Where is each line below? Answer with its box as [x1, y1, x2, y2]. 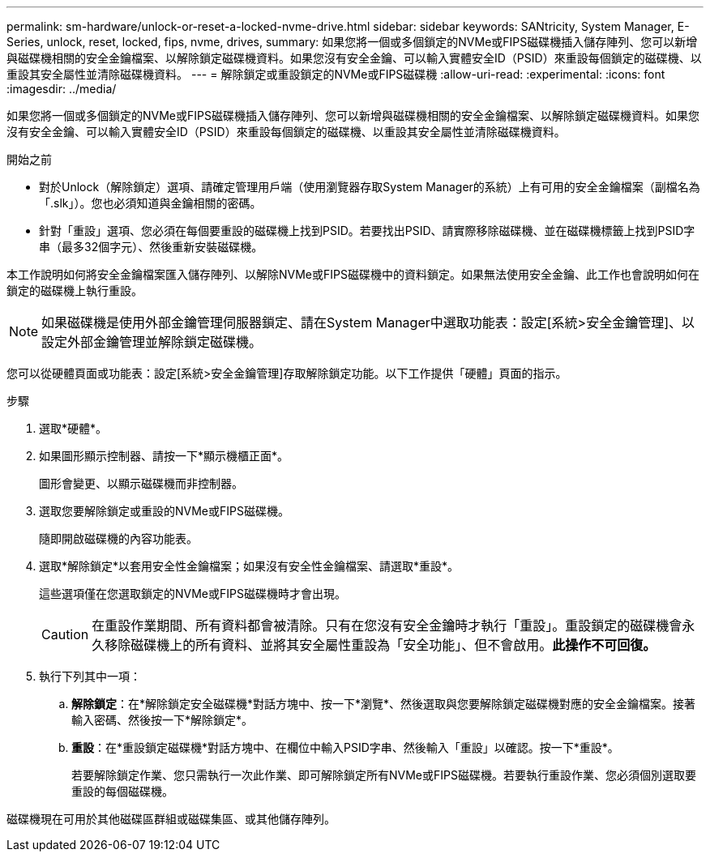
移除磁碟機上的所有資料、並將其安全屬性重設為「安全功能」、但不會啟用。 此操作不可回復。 [105, 637, 657, 653]
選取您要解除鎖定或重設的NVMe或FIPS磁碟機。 [39, 504, 289, 518]
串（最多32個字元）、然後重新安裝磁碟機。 [39, 240, 263, 254]
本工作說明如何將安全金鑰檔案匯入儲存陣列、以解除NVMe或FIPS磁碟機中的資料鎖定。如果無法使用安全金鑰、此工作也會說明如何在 [6, 267, 699, 281]
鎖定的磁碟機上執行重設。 [6, 284, 143, 297]
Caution [41, 626, 89, 642]
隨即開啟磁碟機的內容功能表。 [39, 531, 198, 545]
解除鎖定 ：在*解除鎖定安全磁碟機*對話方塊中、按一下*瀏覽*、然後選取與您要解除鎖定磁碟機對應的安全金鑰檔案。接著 [71, 697, 696, 711]
